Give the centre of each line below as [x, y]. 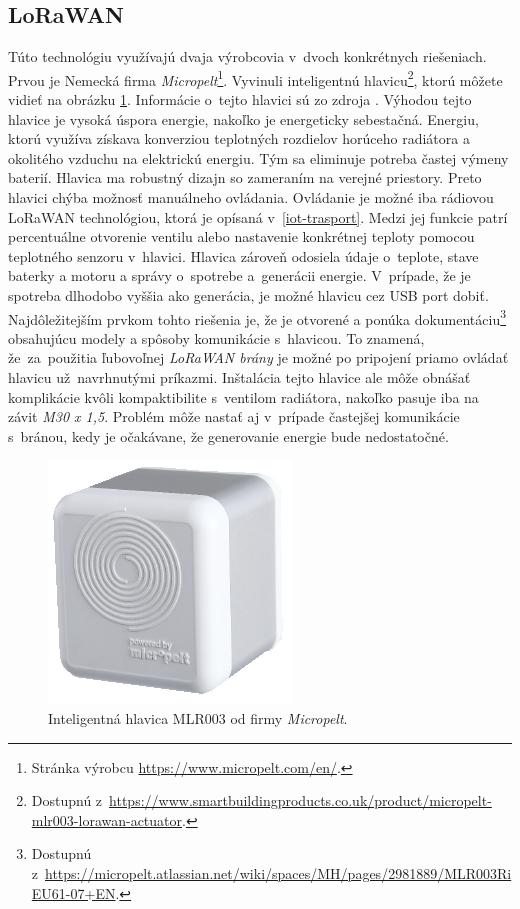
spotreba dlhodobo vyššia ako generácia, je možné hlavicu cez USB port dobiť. [248, 294]
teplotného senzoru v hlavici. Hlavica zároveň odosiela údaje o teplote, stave [243, 255]
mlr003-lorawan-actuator [107, 819]
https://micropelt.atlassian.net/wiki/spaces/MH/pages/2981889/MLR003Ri [278, 872]
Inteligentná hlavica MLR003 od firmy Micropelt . [198, 717]
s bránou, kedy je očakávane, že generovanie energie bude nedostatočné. [228, 435]
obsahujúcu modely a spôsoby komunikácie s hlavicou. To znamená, [216, 337]
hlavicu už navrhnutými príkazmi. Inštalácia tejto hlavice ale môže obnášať [239, 377]
